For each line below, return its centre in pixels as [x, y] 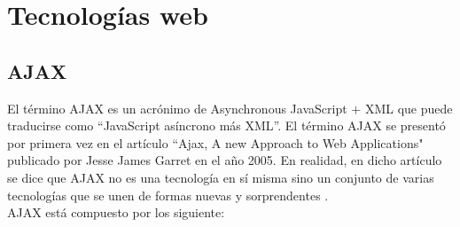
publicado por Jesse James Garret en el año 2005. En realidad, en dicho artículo [225, 160]
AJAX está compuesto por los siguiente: [116, 212]
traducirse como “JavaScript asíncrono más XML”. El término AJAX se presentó [226, 125]
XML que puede [409, 108]
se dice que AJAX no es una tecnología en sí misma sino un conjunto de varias [221, 177]
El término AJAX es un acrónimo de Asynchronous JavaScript [177, 108]
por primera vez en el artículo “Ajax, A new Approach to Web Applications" [215, 142]
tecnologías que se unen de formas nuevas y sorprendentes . [168, 195]
